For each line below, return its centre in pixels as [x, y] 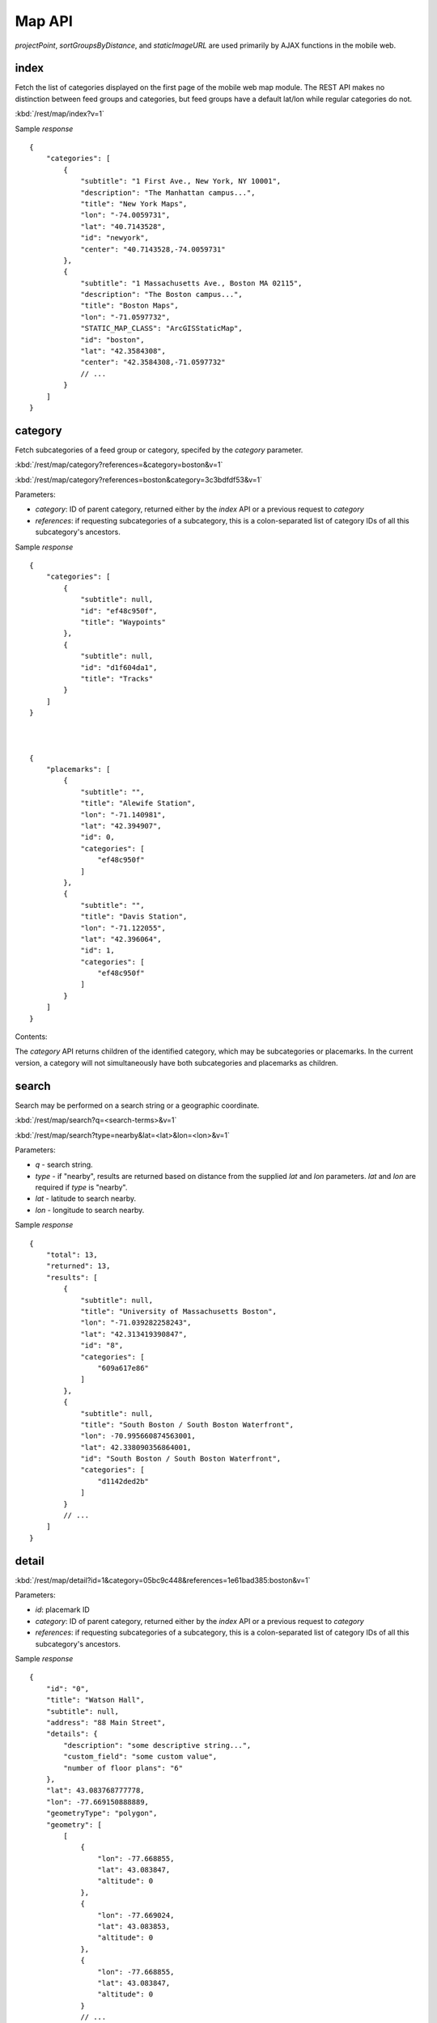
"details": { [72, 1734]
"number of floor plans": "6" [123, 1768]
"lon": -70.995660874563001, [138, 1436]
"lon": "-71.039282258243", [136, 1323]
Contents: [31, 1037]
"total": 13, [72, 1255]
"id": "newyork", [115, 238]
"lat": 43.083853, [134, 1927]
